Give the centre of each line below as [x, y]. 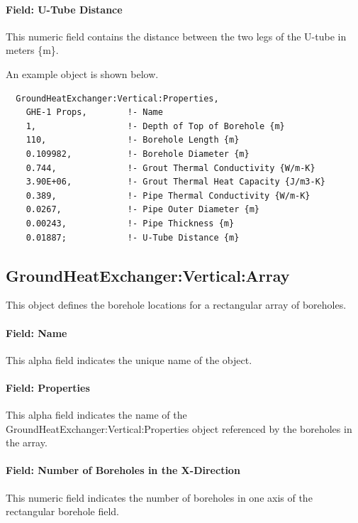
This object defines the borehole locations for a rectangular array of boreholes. [176, 305]
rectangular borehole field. [62, 511]
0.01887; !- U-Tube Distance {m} [133, 237]
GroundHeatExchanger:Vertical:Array [148, 275]
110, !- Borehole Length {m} [133, 140]
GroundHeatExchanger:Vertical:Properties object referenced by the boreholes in [179, 428]
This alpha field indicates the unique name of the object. [129, 359]
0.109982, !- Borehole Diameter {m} [138, 154]
